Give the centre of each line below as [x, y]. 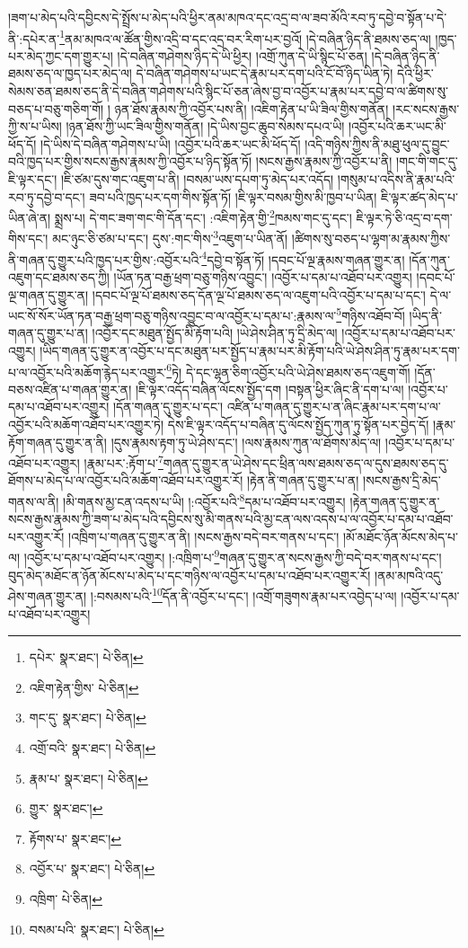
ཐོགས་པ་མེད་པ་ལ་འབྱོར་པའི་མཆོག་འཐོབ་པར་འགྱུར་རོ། [126, 480]
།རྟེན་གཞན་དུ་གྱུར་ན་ [395, 501]
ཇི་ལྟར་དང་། [33, 179]
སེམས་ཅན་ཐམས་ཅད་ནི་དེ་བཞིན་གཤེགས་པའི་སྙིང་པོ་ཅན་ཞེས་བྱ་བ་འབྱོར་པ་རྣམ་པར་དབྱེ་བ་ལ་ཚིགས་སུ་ [228, 91]
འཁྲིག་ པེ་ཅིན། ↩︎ [66, 898]
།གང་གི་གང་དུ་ [427, 161]
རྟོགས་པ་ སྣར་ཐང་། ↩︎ [75, 838]
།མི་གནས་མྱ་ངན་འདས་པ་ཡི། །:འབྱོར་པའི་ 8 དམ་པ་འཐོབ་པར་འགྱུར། [204, 500]
